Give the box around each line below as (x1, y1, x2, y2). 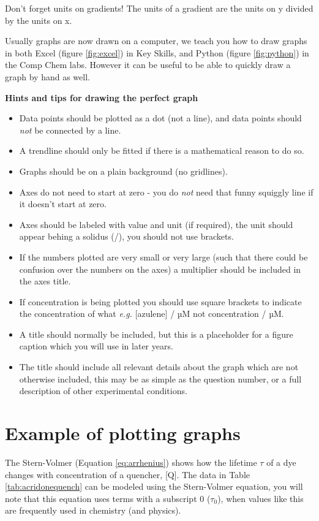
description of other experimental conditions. (19, 384, 187, 397)
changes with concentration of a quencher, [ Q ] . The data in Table (5, 468, 250, 481)
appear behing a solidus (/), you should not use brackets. (19, 230, 234, 243)
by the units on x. (5, 13, 72, 26)
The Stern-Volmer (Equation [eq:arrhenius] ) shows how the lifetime (5, 455, 257, 468)
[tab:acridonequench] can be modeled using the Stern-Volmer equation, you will (5, 480, 303, 493)
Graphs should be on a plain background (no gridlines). (19, 164, 228, 177)
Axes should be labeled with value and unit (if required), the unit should (19, 218, 293, 230)
